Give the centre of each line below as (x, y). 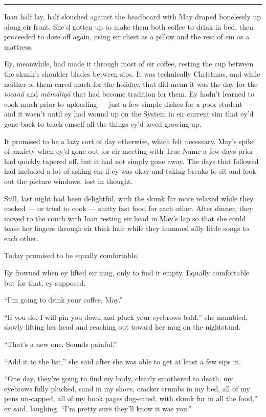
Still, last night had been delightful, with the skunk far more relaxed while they (129, 198)
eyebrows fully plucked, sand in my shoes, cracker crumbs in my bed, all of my (127, 388)
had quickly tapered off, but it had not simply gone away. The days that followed (131, 161)
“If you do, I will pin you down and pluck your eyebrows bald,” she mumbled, (126, 317)
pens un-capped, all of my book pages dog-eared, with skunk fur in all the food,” (131, 398)
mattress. (19, 46)
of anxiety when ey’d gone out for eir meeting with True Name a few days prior (129, 151)
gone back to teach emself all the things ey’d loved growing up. (103, 123)
